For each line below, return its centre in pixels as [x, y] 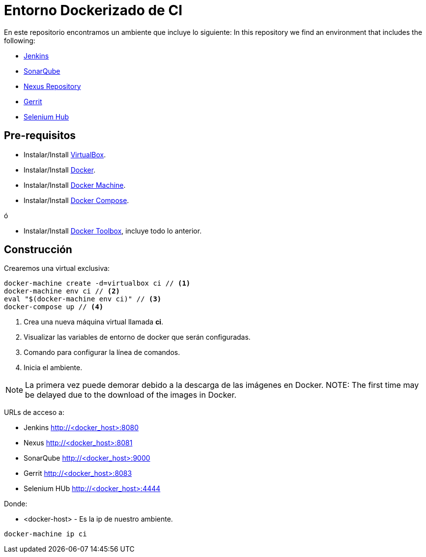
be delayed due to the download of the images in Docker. [131, 395]
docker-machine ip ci [45, 534]
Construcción [38, 250]
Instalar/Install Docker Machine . [75, 185]
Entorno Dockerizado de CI [93, 10]
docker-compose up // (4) [54, 307]
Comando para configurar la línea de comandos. [102, 352]
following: [20, 40]
